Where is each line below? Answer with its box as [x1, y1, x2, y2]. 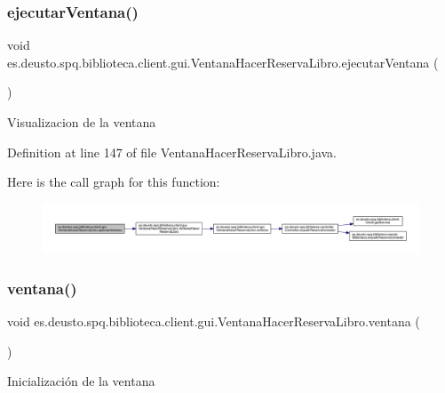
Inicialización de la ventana [7, 372, 155, 390]
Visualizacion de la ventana [7, 113, 156, 131]
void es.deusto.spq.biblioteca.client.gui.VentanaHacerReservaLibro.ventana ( [7, 311, 420, 330]
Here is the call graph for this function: [7, 172, 220, 191]
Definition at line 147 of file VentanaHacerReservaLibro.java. [7, 142, 338, 161]
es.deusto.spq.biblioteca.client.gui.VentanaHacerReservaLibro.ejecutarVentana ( [7, 52, 439, 71]
